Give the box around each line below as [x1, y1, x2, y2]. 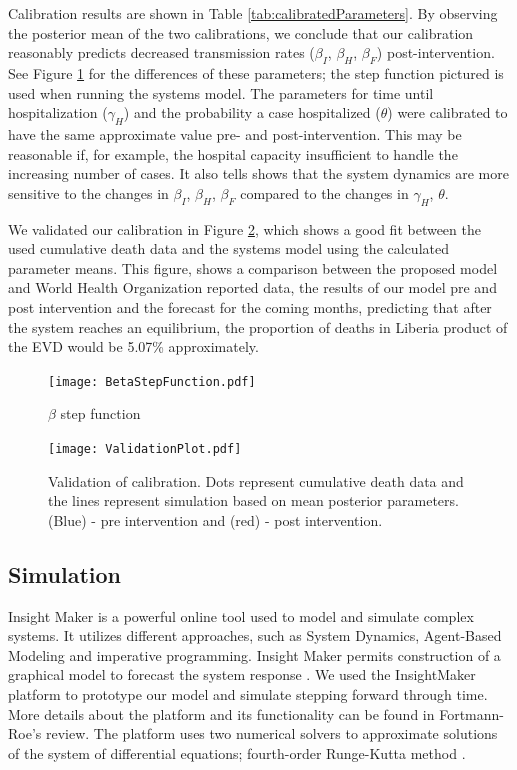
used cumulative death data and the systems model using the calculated [8, 238, 449, 259]
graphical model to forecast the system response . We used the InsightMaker [8, 664, 476, 685]
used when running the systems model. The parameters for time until [8, 82, 434, 103]
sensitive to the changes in [8, 182, 169, 203]
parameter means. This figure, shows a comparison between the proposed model [8, 257, 498, 278]
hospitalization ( [8, 102, 108, 123]
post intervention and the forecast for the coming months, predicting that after [8, 296, 492, 317]
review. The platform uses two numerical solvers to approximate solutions [45, 723, 498, 744]
